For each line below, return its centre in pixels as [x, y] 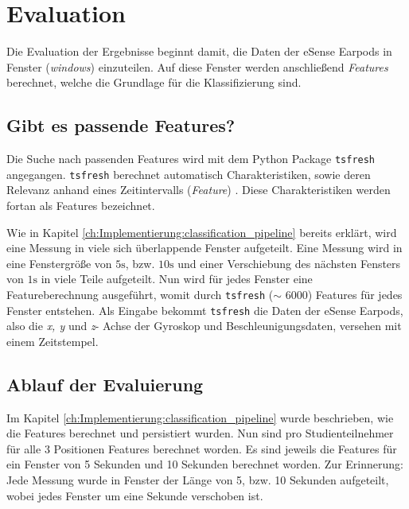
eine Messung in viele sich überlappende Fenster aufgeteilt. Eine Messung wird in [204, 248]
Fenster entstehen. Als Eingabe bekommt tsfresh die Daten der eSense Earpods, [205, 310]
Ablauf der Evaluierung [105, 384]
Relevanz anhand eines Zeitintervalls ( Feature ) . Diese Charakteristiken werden [199, 190]
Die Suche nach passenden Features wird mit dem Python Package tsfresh [191, 159]
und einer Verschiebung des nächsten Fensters [289, 263]
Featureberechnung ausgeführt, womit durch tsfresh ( [140, 294]
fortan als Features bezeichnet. [81, 206]
